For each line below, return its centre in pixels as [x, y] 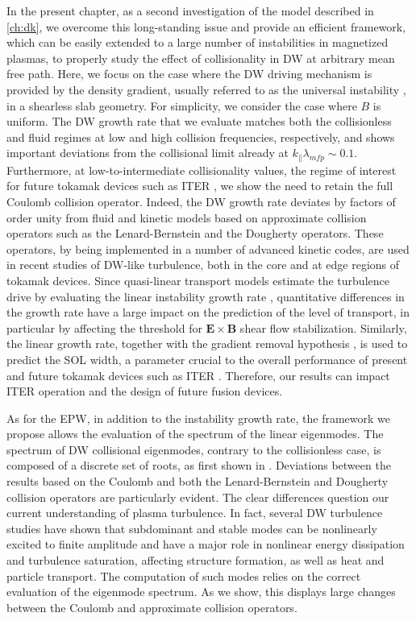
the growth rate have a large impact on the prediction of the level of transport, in [208, 312]
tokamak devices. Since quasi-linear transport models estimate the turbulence [198, 280]
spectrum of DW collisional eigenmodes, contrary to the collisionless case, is [194, 449]
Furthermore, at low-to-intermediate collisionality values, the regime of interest [202, 170]
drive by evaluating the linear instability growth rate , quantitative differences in [206, 296]
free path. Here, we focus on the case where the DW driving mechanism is [189, 74]
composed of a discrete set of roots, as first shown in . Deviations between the [199, 465]
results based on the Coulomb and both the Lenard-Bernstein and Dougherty [198, 481]
